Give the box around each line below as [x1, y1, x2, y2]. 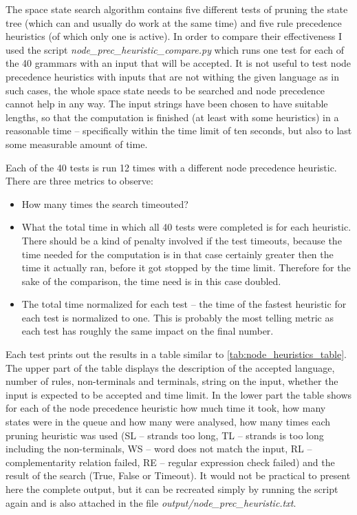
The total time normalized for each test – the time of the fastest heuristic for [21, 297, 347, 311]
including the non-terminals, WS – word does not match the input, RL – [6, 441, 312, 456]
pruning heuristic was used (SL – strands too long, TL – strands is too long [6, 428, 324, 442]
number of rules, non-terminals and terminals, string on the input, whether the [6, 374, 338, 388]
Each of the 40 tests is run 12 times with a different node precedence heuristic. [6, 160, 337, 174]
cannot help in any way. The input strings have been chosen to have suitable [6, 96, 328, 111]
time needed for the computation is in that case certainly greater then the [21, 246, 334, 261]
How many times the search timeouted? [21, 196, 188, 211]
